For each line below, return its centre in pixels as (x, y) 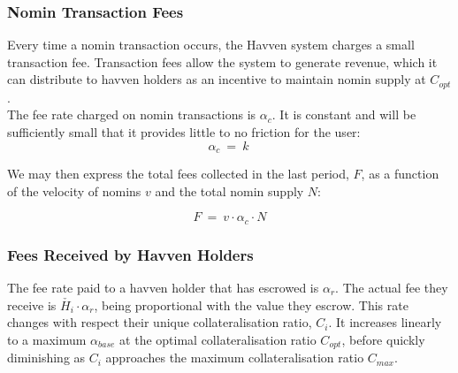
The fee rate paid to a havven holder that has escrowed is (163, 287)
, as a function (400, 174)
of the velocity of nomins (74, 190)
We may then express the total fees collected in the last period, (178, 174)
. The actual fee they (392, 287)
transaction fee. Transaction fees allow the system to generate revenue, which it (222, 61)
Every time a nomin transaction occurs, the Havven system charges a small (211, 45)
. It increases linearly (385, 322)
